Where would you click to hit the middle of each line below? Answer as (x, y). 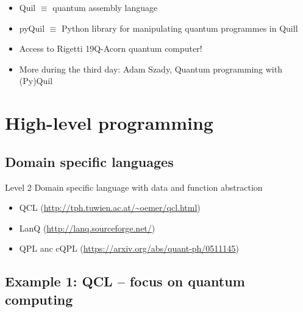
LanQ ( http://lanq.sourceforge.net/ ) (87, 228)
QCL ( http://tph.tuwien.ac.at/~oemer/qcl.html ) (110, 207)
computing (39, 299)
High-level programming (109, 123)
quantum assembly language (105, 7)
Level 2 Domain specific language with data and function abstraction (134, 187)
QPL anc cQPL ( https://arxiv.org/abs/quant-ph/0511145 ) (129, 248)
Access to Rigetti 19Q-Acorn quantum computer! (111, 48)
